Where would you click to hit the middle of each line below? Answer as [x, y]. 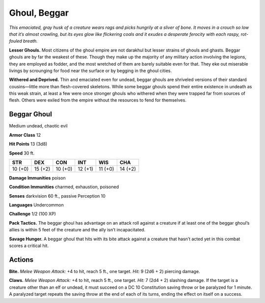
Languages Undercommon [36, 205]
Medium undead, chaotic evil [39, 126]
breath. [30, 41]
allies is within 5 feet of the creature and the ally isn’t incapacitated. [77, 230]
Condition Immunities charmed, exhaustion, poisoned [64, 187]
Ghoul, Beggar [39, 13]
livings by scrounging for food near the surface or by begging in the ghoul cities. [90, 71]
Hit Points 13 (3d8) [28, 144]
